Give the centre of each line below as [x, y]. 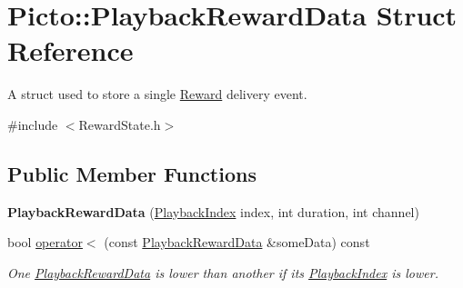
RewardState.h [120, 124]
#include [33, 124]
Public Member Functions [132, 173]
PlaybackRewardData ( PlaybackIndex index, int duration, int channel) [213, 211]
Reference [70, 50]
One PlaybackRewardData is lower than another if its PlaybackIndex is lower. [223, 272]
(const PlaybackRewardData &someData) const [237, 242]
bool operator [45, 242]
